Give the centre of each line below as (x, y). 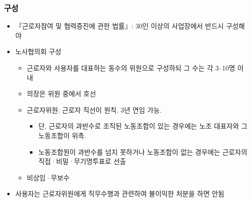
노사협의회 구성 (38, 51)
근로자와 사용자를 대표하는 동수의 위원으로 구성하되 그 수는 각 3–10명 (131, 68)
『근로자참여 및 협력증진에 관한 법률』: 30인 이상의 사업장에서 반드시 (119, 26)
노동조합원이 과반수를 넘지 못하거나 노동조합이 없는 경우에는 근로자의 (143, 151)
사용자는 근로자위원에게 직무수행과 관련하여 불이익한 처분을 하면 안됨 (120, 194)
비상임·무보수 (48, 177)
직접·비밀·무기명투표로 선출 (82, 161)
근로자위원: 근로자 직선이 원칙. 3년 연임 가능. (94, 109)
